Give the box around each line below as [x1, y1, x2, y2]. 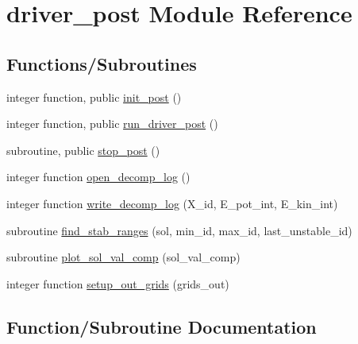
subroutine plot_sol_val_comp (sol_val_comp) [6, 249, 241, 265]
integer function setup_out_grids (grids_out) [6, 275, 229, 292]
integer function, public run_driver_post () [6, 115, 218, 132]
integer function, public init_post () [6, 88, 182, 105]
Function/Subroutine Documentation [6, 314, 317, 338]
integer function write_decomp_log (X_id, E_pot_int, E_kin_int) [6, 195, 338, 211]
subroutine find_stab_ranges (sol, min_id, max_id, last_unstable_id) [6, 222, 352, 238]
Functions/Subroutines [6, 51, 197, 75]
